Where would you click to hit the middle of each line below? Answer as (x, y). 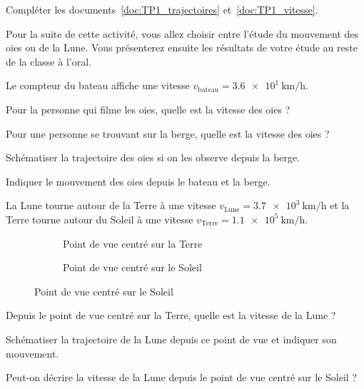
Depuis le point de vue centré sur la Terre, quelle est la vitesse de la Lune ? (171, 315)
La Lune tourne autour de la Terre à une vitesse (111, 205)
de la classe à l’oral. (49, 61)
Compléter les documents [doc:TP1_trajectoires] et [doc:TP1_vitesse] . (162, 9)
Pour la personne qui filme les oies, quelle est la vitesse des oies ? (148, 109)
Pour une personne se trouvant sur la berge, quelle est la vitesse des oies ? (168, 133)
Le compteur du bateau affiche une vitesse (98, 85)
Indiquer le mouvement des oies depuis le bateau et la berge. (138, 181)
